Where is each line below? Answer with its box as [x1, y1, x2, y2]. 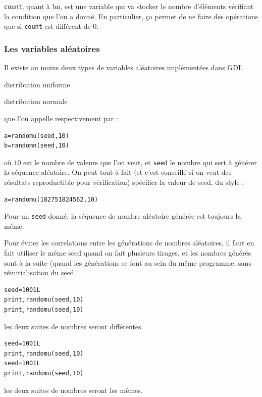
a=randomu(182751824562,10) [4, 195, 98, 203]
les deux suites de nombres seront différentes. [4, 321, 143, 331]
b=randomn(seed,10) [4, 142, 69, 150]
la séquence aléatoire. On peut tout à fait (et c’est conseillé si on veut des [4, 167, 232, 177]
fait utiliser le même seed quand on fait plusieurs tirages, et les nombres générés [4, 247, 251, 258]
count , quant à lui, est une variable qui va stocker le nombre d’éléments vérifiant [4, 1, 254, 11]
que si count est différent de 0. [4, 21, 99, 31]
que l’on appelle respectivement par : [4, 113, 118, 123]
